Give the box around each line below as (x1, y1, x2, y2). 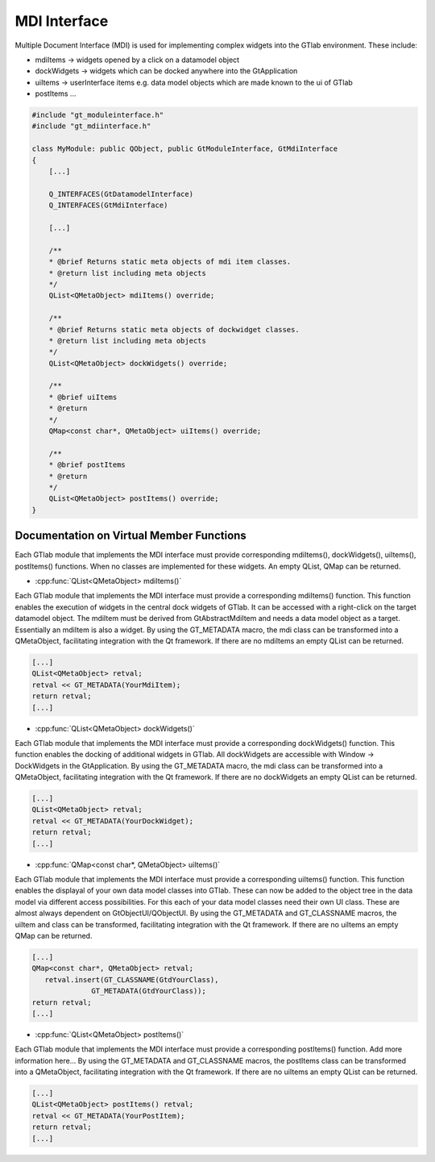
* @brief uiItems (48, 392, 118, 402)
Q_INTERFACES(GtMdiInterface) (48, 201, 168, 210)
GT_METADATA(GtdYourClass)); (91, 986, 207, 996)
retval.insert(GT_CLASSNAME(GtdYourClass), (44, 975, 219, 984)
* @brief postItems (48, 460, 126, 469)
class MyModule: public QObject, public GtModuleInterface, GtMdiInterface (31, 144, 338, 153)
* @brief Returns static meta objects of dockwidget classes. (48, 325, 300, 334)
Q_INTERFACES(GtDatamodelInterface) (48, 190, 193, 198)
